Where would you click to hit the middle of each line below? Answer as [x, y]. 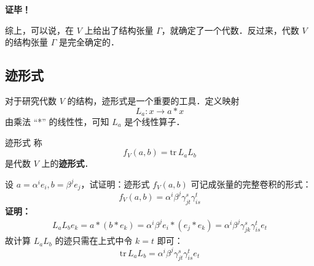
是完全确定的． [89, 42]
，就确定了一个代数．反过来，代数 [230, 30]
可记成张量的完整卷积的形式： [251, 184]
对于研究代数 [31, 100]
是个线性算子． [155, 122]
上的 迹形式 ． [67, 163]
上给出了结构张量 [119, 30]
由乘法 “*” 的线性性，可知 [57, 122]
